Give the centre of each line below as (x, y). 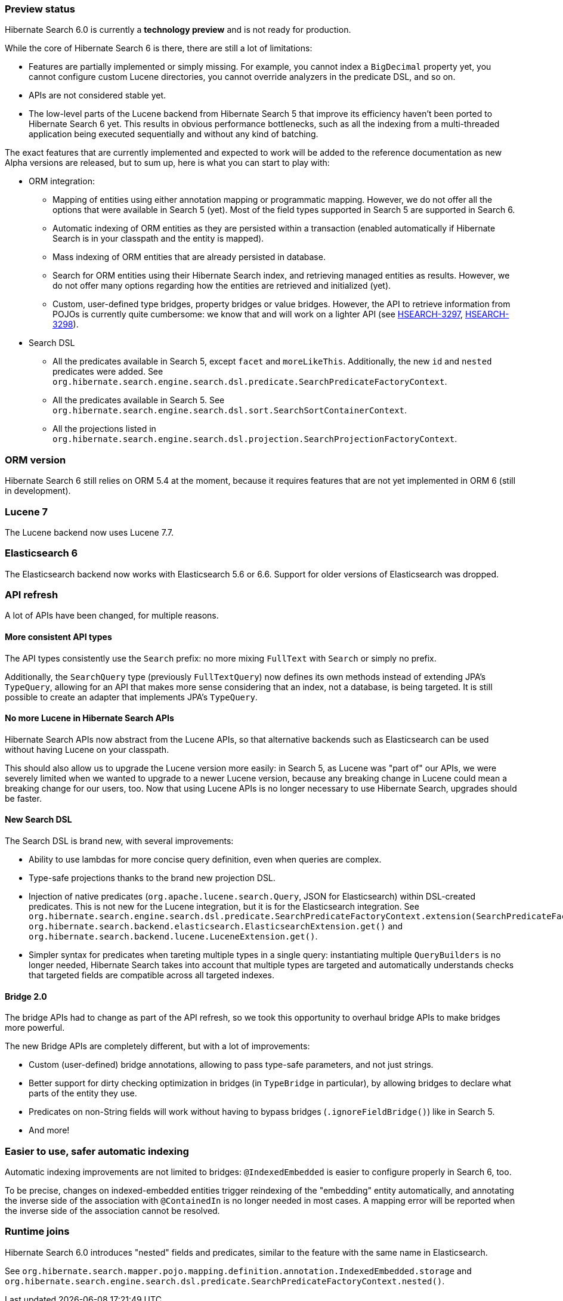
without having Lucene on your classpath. (87, 749)
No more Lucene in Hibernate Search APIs (89, 718)
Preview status (40, 9)
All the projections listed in (104, 429)
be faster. (23, 798)
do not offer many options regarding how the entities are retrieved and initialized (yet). (222, 286)
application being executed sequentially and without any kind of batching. (174, 134)
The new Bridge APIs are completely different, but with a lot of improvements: (157, 1046)
